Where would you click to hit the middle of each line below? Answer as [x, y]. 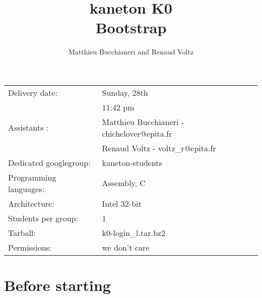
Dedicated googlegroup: [49, 162]
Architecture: [31, 203]
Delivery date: [33, 92]
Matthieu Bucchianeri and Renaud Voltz [131, 52]
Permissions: [30, 247]
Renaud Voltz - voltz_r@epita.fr [159, 148]
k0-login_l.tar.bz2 [134, 232]
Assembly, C [124, 183]
